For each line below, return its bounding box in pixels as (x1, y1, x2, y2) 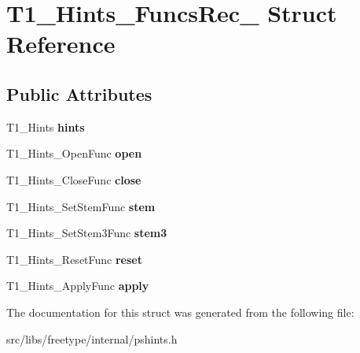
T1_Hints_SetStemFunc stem (6, 198, 156, 214)
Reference (6, 28, 116, 60)
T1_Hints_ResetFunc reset (6, 251, 142, 267)
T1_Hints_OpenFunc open (6, 145, 142, 162)
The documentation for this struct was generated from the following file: (6, 303, 354, 320)
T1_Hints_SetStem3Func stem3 (6, 225, 167, 241)
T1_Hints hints (6, 118, 85, 135)
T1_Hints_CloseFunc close (6, 171, 141, 188)
